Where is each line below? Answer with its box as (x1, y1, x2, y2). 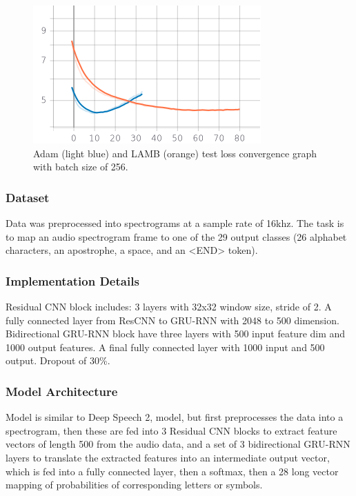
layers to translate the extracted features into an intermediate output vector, (6, 450, 330, 464)
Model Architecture (6, 382, 118, 399)
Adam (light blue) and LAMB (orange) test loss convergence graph (33, 146, 317, 160)
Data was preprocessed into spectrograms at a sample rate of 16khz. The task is (6, 216, 344, 230)
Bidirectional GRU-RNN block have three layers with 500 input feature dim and (6, 326, 346, 341)
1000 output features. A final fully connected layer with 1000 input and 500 (6, 339, 325, 354)
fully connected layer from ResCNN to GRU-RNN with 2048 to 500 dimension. (6, 313, 339, 327)
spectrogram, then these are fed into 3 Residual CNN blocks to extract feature (6, 423, 337, 437)
